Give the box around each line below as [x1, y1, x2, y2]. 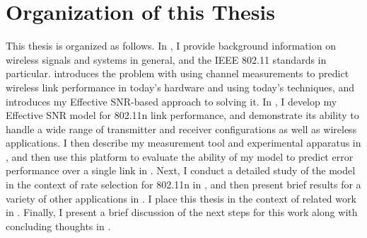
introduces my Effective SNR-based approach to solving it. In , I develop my [6, 93, 337, 108]
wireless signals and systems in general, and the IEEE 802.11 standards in [6, 52, 327, 67]
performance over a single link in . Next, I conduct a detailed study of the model [6, 163, 356, 178]
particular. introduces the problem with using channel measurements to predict [6, 66, 349, 81]
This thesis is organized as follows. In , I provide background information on [6, 38, 336, 53]
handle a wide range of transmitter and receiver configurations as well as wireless [6, 121, 357, 136]
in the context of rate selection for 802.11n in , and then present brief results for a [6, 177, 361, 192]
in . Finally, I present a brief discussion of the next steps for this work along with [6, 205, 358, 220]
